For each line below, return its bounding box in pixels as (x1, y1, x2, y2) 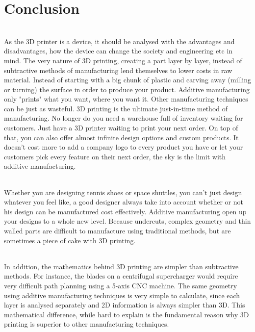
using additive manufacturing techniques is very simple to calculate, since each (4, 290, 240, 300)
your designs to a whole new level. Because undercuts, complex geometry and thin (4, 216, 251, 226)
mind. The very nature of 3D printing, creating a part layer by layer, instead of (4, 55, 242, 65)
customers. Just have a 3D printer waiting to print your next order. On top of (4, 123, 238, 133)
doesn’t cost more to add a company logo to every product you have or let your (4, 142, 243, 152)
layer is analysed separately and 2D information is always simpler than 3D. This (4, 300, 245, 310)
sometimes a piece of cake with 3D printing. (4, 235, 136, 245)
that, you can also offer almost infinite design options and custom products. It (4, 132, 239, 142)
